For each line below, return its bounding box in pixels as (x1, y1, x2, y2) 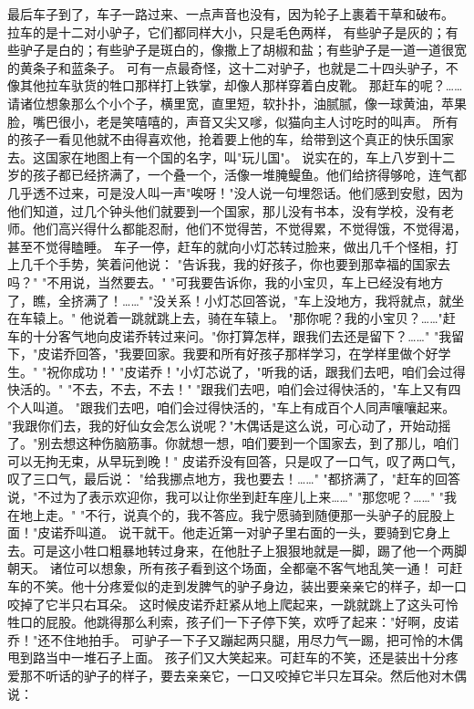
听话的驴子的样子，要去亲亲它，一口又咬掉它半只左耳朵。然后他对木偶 (45, 665, 467, 684)
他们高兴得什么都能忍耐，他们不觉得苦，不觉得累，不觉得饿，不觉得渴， (32, 219, 467, 238)
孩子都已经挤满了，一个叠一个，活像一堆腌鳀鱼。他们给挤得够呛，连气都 (32, 165, 467, 184)
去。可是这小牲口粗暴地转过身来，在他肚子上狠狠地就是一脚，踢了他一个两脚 (7, 540, 467, 559)
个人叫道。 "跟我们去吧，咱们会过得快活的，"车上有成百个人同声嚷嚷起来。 (7, 398, 456, 417)
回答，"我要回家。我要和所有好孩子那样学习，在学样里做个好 (76, 344, 438, 363)
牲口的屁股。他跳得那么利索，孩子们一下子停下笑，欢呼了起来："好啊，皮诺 (7, 612, 459, 631)
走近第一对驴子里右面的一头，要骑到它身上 (194, 523, 450, 542)
